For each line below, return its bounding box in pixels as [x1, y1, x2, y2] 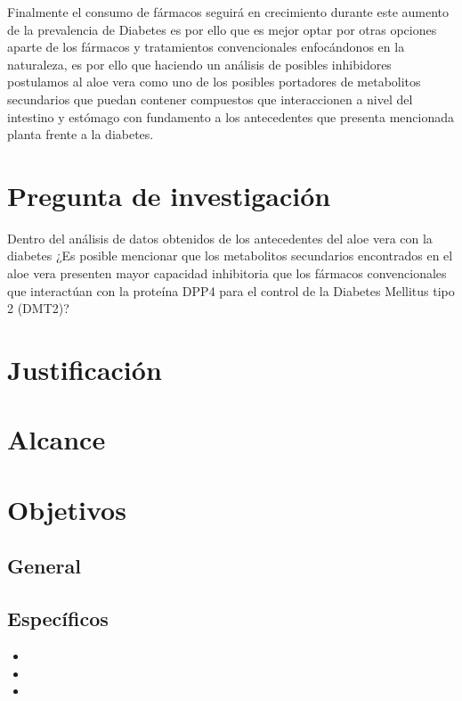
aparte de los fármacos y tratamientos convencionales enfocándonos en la [7, 37, 405, 56]
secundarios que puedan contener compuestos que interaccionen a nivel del [7, 89, 413, 108]
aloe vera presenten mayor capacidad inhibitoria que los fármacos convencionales [7, 264, 447, 283]
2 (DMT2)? [7, 299, 69, 318]
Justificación [7, 351, 162, 388]
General [7, 552, 81, 580]
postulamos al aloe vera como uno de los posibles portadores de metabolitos [7, 72, 421, 91]
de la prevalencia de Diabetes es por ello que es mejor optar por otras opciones [7, 20, 437, 38]
